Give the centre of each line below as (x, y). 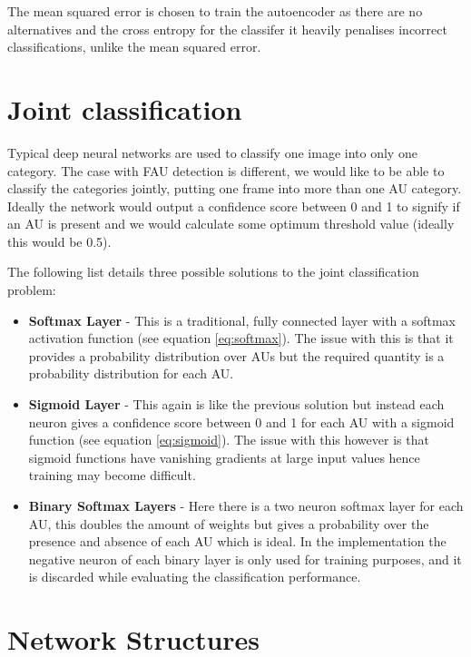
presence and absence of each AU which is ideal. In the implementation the (237, 541)
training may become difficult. (112, 475)
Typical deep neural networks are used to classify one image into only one (212, 152)
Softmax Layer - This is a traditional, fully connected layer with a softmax (242, 320)
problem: (32, 290)
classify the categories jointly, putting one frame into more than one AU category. (235, 188)
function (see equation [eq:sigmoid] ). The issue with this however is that (229, 440)
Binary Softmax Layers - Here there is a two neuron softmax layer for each (246, 505)
